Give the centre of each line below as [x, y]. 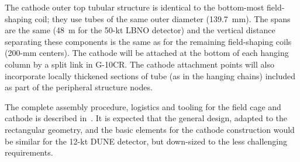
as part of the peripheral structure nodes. [79, 87]
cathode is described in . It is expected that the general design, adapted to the [146, 118]
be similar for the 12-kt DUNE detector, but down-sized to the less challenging [146, 141]
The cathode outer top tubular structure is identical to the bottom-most [135, 7]
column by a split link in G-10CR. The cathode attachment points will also [139, 64]
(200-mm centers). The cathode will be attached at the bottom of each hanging [147, 53]
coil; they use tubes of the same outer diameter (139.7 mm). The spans [163, 18]
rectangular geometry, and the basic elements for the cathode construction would [150, 129]
